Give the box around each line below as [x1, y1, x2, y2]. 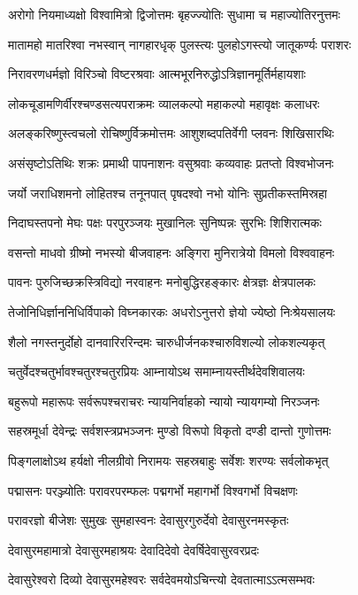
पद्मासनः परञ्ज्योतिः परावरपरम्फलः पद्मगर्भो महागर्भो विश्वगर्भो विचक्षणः [8, 481, 298, 499]
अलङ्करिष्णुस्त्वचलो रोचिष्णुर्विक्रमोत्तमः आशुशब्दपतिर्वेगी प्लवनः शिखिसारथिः [8, 124, 334, 143]
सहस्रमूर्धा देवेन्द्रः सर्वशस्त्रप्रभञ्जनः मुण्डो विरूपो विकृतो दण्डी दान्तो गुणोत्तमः [8, 421, 331, 440]
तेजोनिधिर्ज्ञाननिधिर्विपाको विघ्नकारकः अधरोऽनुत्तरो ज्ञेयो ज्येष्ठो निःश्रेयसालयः [8, 302, 336, 321]
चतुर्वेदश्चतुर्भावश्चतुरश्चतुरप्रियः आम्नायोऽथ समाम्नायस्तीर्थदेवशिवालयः [8, 362, 305, 381]
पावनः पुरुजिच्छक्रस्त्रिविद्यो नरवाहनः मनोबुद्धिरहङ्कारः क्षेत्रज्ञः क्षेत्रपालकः [8, 273, 316, 291]
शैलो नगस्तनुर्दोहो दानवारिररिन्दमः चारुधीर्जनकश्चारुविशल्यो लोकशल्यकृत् [8, 332, 325, 351]
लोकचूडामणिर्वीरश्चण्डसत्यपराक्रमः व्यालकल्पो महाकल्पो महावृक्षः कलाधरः [8, 94, 320, 112]
